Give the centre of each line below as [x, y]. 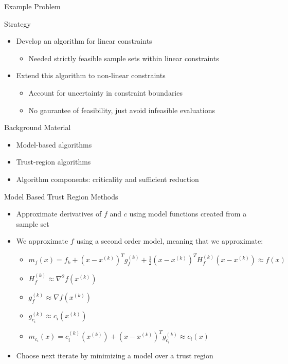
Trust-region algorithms [53, 162]
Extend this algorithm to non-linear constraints [91, 75]
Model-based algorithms [54, 144]
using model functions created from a [188, 214]
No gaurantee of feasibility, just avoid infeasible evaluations [122, 110]
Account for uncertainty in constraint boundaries [105, 92]
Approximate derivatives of [59, 214]
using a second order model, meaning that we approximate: [170, 241]
